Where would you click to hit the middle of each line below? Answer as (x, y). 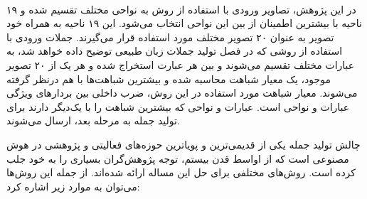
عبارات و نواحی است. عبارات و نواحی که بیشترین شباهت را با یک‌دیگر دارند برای (178, 106)
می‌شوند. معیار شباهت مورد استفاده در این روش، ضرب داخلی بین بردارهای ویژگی (182, 93)
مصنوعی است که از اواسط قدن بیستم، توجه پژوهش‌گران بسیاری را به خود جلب (178, 158)
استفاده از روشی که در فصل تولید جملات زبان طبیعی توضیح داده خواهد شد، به (175, 51)
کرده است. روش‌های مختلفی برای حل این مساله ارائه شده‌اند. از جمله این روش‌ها (181, 172)
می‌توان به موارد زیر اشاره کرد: (73, 186)
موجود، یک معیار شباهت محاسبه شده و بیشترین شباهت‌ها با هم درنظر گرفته (169, 79)
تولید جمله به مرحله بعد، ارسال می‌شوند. (93, 120)
